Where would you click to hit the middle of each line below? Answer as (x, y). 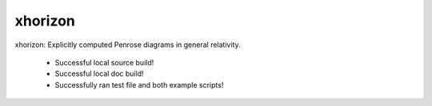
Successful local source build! (104, 62)
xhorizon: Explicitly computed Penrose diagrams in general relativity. (128, 45)
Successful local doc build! (99, 74)
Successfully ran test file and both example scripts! (139, 84)
